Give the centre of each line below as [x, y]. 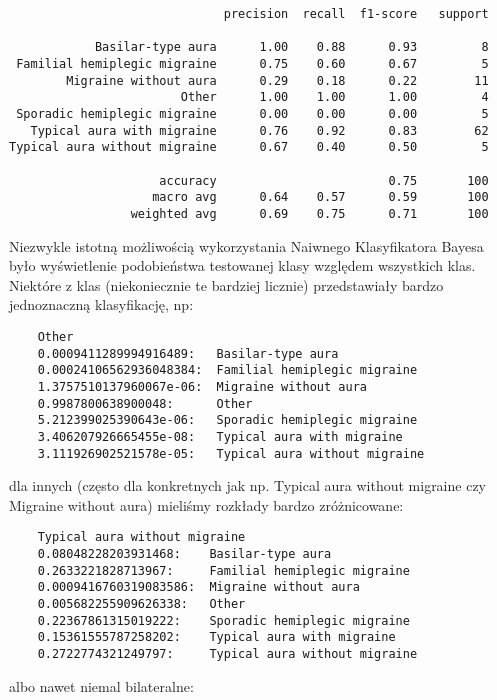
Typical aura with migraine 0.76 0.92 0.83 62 [259, 130]
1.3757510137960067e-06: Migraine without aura [202, 386]
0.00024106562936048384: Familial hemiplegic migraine [227, 370]
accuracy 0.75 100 [324, 180]
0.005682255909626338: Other [141, 603]
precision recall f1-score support [356, 14]
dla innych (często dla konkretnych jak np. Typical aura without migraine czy [247, 485]
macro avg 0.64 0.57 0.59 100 [320, 197]
